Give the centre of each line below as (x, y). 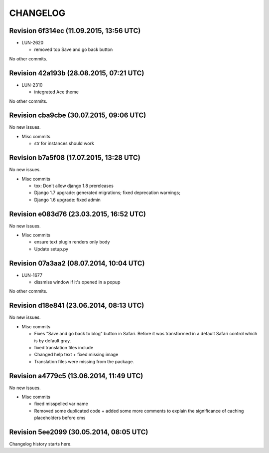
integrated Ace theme (57, 92)
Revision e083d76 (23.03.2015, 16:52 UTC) (78, 214)
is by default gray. (53, 340)
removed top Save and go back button (73, 49)
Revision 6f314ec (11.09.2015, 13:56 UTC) (75, 31)
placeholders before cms (60, 418)
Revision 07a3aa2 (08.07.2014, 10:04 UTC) (77, 263)
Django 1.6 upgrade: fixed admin (67, 200)
